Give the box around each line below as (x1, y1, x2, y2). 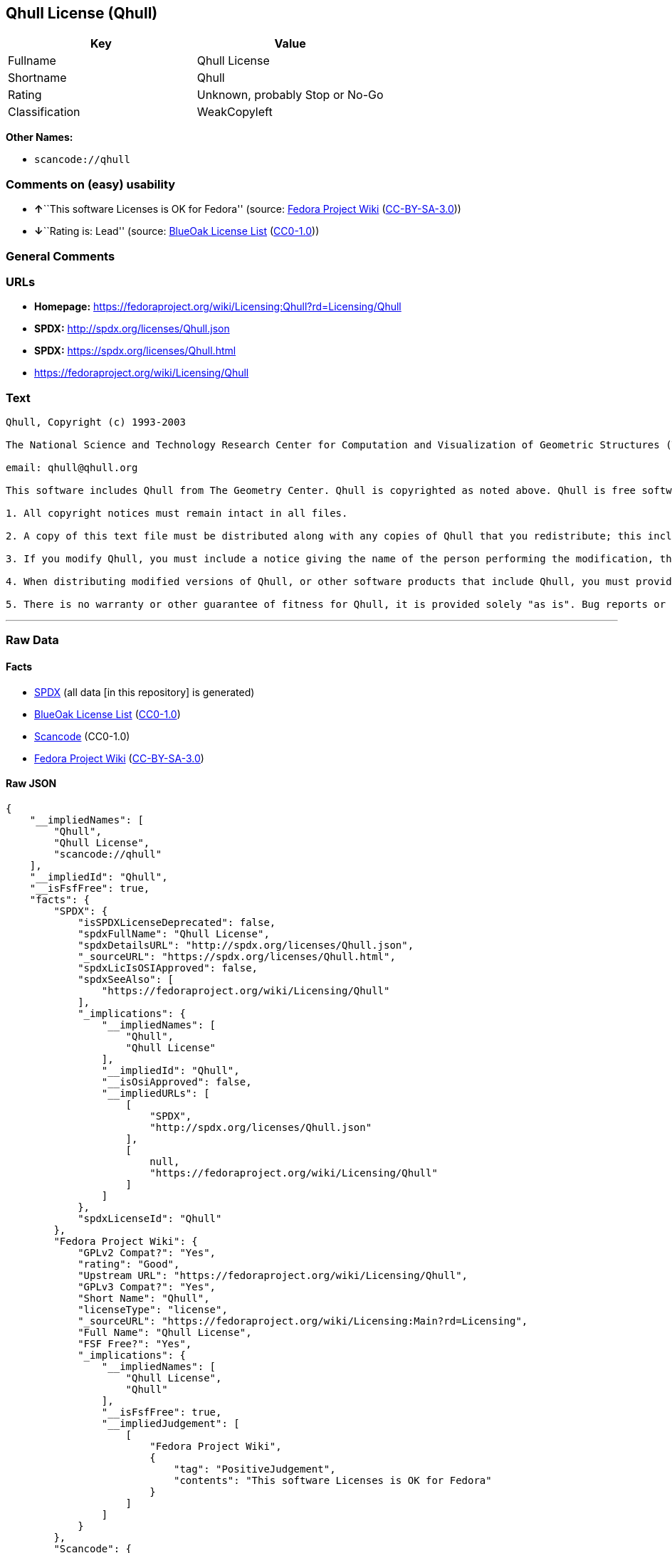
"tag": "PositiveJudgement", (174, 1463, 336, 1475)
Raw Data (6, 633, 59, 648)
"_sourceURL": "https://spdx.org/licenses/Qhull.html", (78, 950, 396, 962)
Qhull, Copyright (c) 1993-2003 (6, 416, 186, 428)
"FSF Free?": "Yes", (78, 1337, 192, 1349)
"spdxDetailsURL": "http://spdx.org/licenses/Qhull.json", (78, 939, 414, 951)
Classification (8, 105, 80, 120)
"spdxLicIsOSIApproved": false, (78, 962, 258, 974)
